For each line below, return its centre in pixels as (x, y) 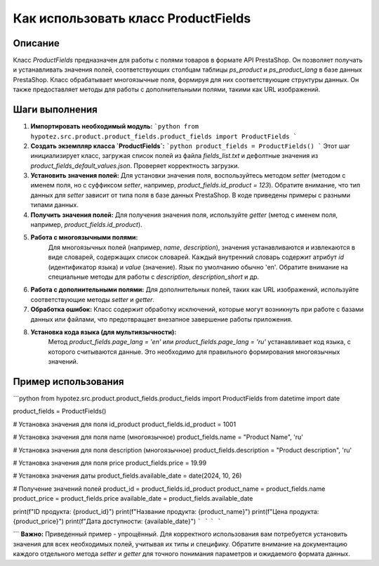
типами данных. (55, 205)
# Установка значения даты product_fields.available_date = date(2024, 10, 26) (127, 476)
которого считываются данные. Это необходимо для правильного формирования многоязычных (194, 352)
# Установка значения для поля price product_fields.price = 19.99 (110, 463)
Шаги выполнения (55, 110)
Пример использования (68, 382)
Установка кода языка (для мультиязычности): (104, 332)
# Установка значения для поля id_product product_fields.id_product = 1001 (125, 424)
